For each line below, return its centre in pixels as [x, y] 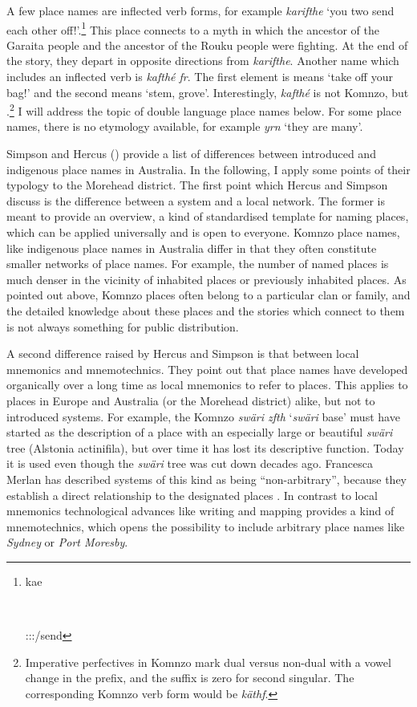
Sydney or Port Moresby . [67, 542]
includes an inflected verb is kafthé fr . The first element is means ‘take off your [200, 77]
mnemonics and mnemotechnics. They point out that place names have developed [207, 369]
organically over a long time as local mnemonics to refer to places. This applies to [207, 385]
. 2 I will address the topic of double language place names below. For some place [204, 110]
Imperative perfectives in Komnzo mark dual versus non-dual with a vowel [208, 662]
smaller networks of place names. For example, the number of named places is [198, 264]
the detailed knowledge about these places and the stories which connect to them [206, 311]
